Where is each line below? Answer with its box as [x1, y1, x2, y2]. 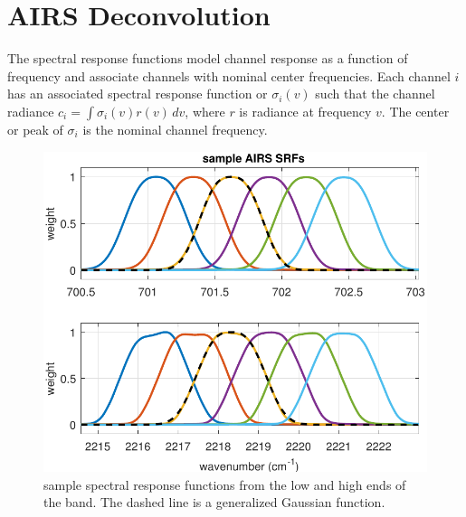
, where [185, 101, 225, 120]
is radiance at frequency [239, 101, 372, 120]
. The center [381, 101, 450, 120]
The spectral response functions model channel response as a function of [7, 49, 408, 68]
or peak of [7, 119, 63, 138]
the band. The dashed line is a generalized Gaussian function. [43, 493, 385, 512]
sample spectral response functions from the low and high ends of [43, 475, 406, 493]
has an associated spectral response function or [7, 84, 268, 103]
